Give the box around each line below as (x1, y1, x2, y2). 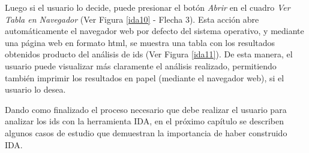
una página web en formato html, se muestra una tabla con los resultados (5, 36, 275, 48)
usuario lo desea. (5, 83, 66, 96)
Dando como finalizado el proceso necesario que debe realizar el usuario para (5, 103, 287, 115)
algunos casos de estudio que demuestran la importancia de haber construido (5, 126, 287, 139)
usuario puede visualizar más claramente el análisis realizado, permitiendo (5, 59, 277, 72)
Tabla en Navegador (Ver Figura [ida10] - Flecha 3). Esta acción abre (5, 13, 259, 25)
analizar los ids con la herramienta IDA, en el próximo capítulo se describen (5, 115, 284, 127)
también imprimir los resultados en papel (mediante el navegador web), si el (5, 71, 284, 84)
